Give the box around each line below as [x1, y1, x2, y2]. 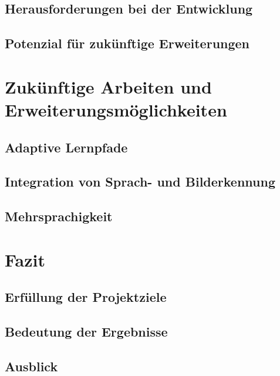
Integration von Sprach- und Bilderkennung [5, 172, 275, 191]
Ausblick [5, 357, 58, 375]
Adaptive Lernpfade [5, 138, 128, 156]
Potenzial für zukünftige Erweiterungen [5, 34, 250, 52]
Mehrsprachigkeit [5, 207, 113, 225]
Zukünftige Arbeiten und [5, 74, 212, 98]
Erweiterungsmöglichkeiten [5, 97, 227, 121]
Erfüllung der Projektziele [5, 288, 167, 306]
